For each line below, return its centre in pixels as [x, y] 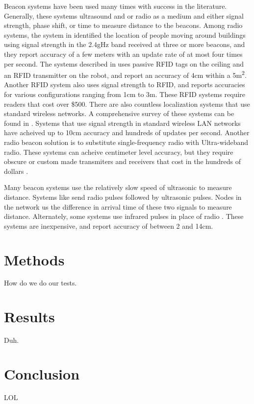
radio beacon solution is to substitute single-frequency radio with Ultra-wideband [126, 142]
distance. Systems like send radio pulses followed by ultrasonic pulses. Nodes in [123, 197]
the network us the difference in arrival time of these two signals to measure [118, 206]
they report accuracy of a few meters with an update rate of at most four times [123, 54]
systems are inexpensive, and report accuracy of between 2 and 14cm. [109, 226]
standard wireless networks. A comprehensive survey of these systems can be [119, 113]
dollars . [16, 171]
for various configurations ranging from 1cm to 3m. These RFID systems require [125, 94]
